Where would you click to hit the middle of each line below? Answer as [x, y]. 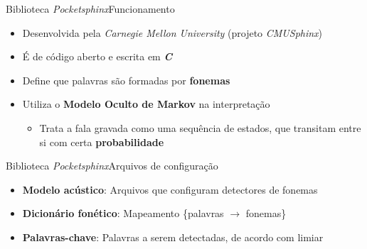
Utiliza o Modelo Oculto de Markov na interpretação [146, 104]
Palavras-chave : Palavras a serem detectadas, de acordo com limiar [173, 237]
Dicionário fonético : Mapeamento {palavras [123, 213]
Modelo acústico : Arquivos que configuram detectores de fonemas [170, 189]
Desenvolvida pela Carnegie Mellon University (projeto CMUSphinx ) [172, 32]
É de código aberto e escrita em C [97, 56]
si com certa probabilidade [102, 142]
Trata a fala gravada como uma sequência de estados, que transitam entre [200, 127]
